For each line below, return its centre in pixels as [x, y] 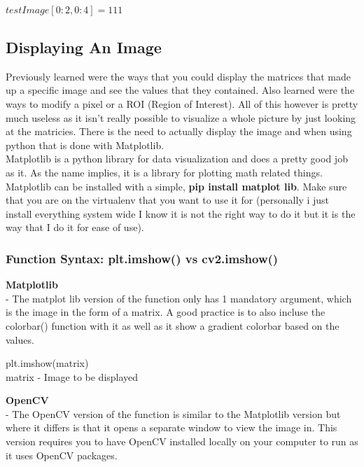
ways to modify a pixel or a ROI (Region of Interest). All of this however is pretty [182, 103]
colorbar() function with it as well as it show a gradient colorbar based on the [173, 325]
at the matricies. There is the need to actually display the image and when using [179, 131]
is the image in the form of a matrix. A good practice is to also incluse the [166, 312]
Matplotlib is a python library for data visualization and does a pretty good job [177, 159]
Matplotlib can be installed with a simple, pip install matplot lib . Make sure [176, 186]
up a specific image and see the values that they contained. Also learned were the [180, 90]
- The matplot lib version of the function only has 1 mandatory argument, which [179, 298]
